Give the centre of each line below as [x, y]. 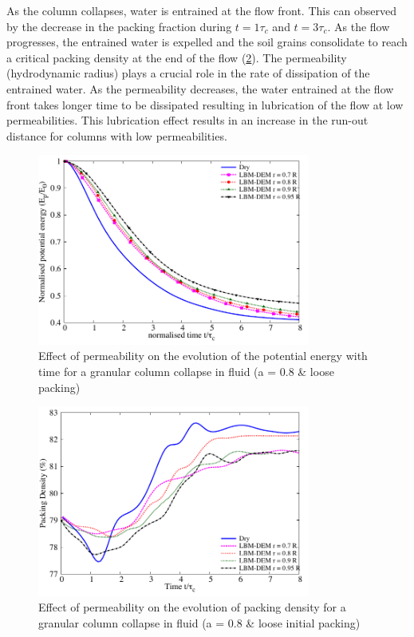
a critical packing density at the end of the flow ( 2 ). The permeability [177, 57]
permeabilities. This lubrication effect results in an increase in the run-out [187, 120]
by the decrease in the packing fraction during [119, 26]
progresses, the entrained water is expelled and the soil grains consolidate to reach [207, 42]
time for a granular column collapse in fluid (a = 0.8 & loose [186, 371]
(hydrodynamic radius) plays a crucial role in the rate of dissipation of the [188, 73]
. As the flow [359, 26]
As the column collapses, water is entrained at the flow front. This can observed [202, 10]
